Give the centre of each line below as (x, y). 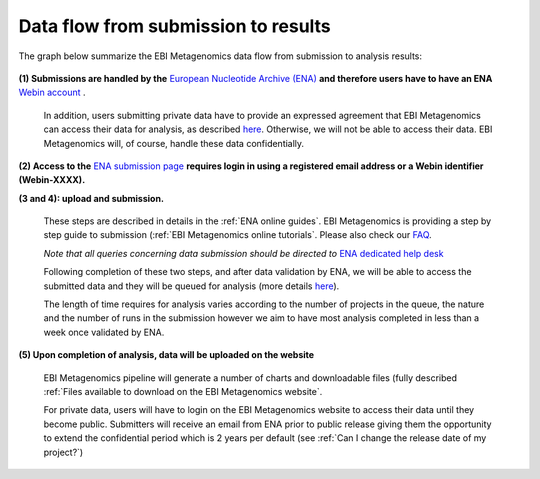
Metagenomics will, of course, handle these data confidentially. (174, 143)
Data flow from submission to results (175, 26)
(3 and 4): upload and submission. (91, 198)
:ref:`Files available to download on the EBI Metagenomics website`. (183, 391)
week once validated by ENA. (104, 332)
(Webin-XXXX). (52, 180)
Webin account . (52, 92)
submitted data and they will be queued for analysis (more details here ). (191, 286)
